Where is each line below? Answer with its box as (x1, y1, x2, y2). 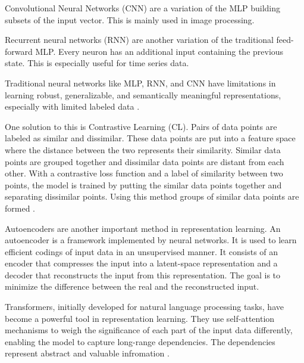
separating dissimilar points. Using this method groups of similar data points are (5, 190, 299, 203)
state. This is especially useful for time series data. (5, 57, 189, 69)
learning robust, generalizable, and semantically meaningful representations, (5, 88, 281, 101)
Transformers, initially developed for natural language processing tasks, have (5, 300, 284, 313)
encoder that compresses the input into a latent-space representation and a (5, 257, 278, 269)
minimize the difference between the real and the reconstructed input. (5, 280, 259, 293)
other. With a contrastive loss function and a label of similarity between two (5, 167, 283, 179)
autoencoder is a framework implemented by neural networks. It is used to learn (5, 234, 297, 246)
